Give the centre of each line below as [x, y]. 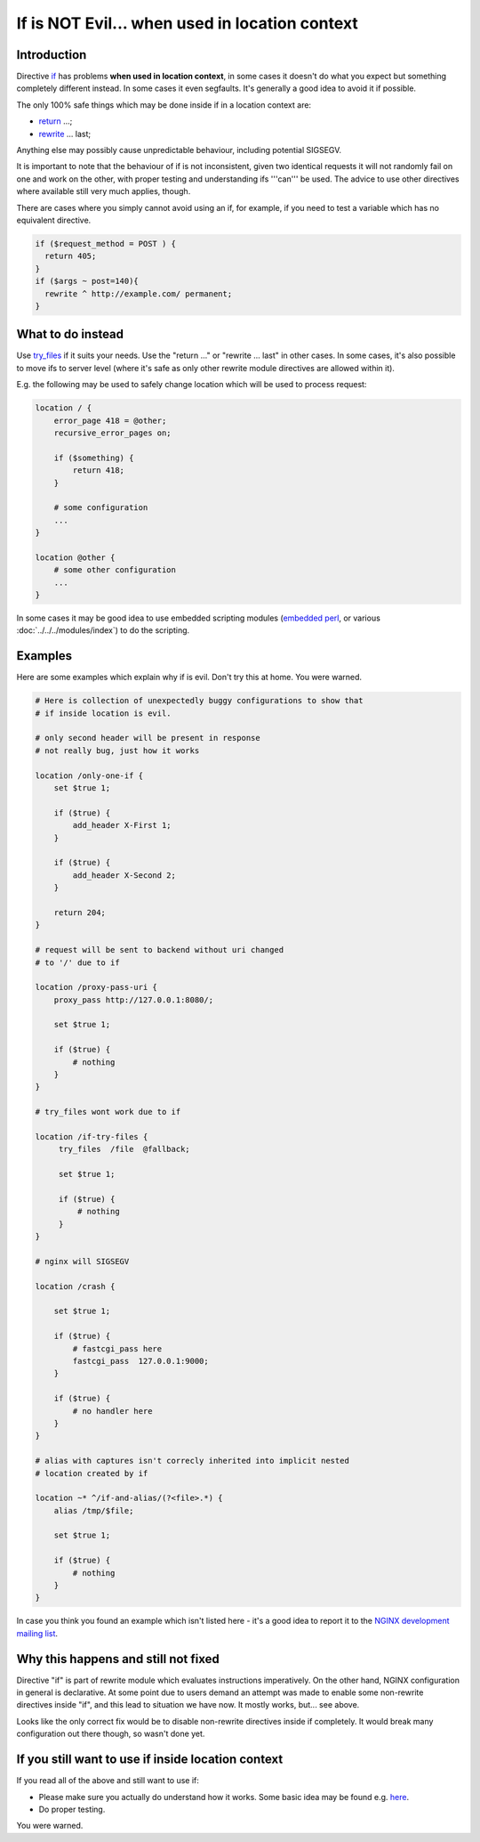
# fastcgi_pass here [117, 1348]
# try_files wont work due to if [108, 1112]
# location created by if [92, 1473]
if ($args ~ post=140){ [87, 281]
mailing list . [37, 1633]
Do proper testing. [72, 1809]
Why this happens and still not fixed [118, 1659]
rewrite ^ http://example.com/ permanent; [139, 293]
